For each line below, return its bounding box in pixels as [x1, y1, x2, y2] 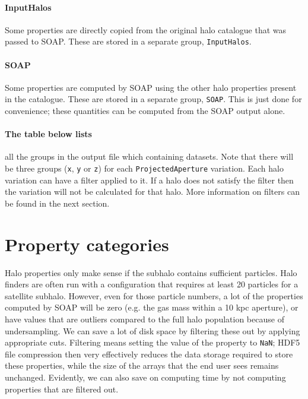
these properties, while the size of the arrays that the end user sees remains [5, 359, 279, 372]
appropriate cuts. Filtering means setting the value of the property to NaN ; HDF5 [5, 336, 300, 349]
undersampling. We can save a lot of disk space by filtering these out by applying [5, 324, 300, 337]
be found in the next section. [5, 197, 110, 209]
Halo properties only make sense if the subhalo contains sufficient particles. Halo [5, 266, 297, 278]
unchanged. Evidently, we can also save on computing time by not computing [5, 371, 286, 384]
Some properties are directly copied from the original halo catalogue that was [5, 23, 287, 36]
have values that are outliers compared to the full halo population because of [5, 313, 284, 325]
